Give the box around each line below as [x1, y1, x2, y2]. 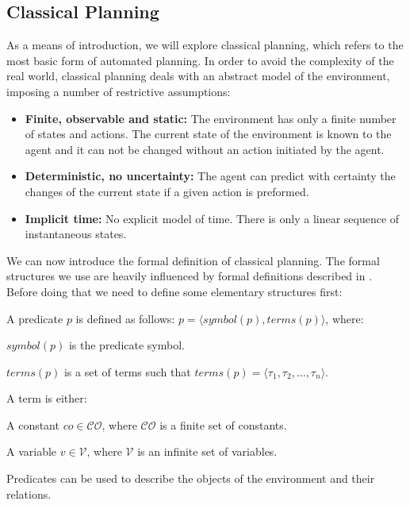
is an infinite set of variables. [137, 443, 278, 460]
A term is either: [6, 390, 87, 407]
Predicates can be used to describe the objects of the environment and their [6, 470, 375, 487]
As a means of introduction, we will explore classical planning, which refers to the [6, 37, 404, 53]
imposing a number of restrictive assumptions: [6, 83, 231, 99]
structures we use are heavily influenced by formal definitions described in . [6, 268, 373, 284]
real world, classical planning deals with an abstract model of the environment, [6, 67, 390, 84]
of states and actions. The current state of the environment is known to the [25, 125, 392, 142]
